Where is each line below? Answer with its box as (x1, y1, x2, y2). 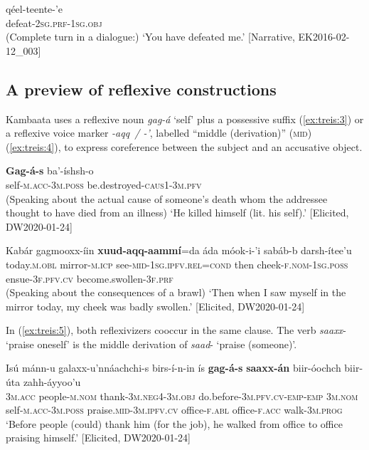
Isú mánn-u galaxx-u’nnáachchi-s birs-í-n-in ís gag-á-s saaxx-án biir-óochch (6, 360, 341, 375)
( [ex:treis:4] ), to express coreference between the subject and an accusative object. (6, 139, 363, 154)
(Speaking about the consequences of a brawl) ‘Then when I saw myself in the (6, 285, 346, 300)
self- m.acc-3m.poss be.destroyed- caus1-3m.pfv (6, 177, 202, 192)
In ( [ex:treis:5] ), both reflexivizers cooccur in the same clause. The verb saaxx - (6, 323, 346, 337)
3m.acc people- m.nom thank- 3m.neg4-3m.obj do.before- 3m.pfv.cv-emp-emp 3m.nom (6, 388, 358, 403)
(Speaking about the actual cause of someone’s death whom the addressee (6, 191, 328, 206)
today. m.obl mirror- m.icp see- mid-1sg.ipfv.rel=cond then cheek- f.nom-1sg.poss (6, 256, 348, 271)
